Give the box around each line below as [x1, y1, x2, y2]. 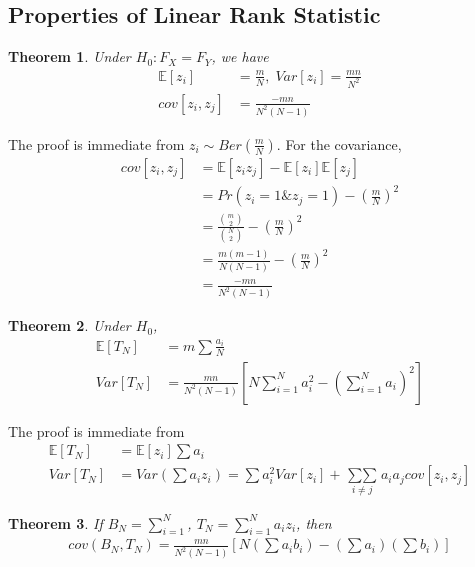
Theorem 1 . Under [8, 46, 131, 67]
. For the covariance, [276, 133, 402, 154]
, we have [211, 46, 269, 67]
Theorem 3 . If [8, 512, 103, 533]
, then [296, 512, 332, 533]
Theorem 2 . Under [8, 315, 131, 336]
